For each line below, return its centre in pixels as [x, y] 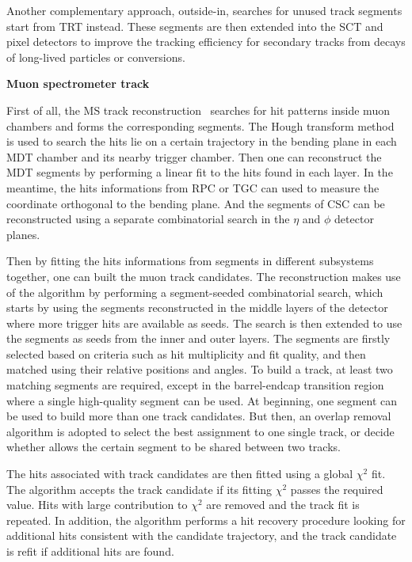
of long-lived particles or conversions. [96, 57]
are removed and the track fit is [283, 505]
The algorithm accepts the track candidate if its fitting [139, 489]
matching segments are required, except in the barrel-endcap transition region [195, 385]
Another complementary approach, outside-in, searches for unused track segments [204, 10]
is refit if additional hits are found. [90, 551]
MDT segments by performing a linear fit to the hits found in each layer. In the [200, 172]
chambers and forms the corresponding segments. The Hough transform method [200, 125]
